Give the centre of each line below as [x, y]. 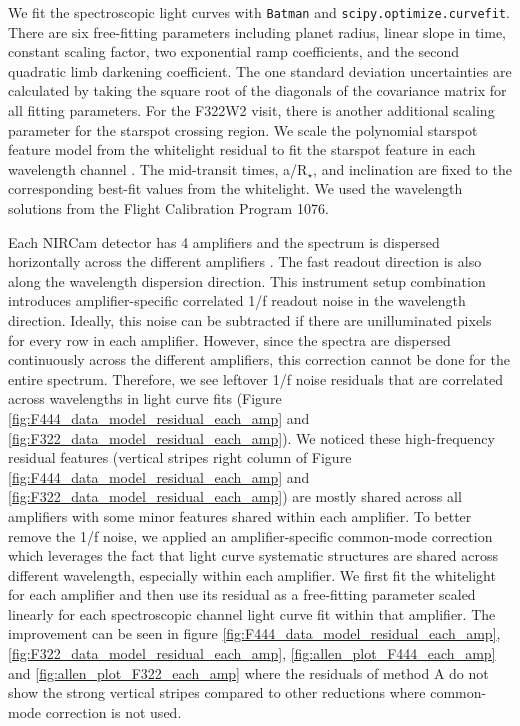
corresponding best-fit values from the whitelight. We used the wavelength [235, 188]
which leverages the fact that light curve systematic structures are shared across [253, 555]
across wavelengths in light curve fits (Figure [145, 398]
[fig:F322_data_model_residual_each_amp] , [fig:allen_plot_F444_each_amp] [252, 653]
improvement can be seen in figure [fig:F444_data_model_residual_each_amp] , [254, 633]
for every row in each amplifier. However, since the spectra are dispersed [229, 339]
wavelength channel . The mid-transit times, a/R [158, 168]
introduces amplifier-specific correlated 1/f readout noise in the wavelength [237, 300]
